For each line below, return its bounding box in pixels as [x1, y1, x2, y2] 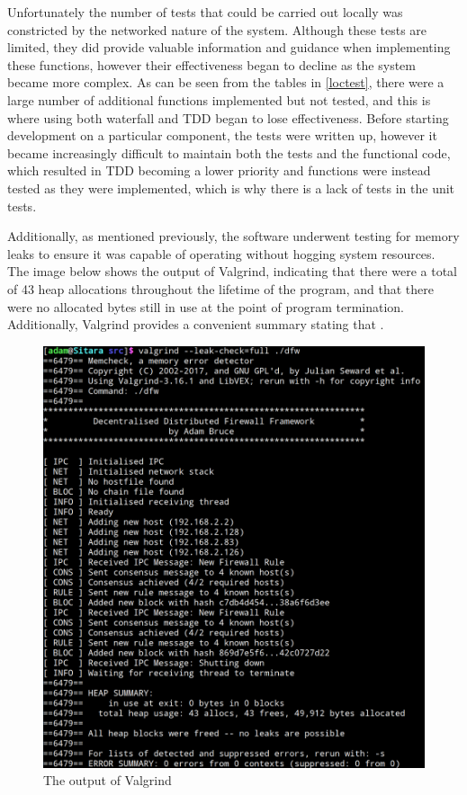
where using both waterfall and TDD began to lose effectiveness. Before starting [7, 108, 449, 127]
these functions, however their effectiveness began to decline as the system [7, 55, 416, 74]
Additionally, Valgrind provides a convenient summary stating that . [7, 315, 384, 334]
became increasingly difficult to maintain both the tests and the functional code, [7, 143, 451, 162]
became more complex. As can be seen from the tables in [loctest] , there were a [7, 73, 445, 92]
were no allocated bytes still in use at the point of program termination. [7, 297, 404, 316]
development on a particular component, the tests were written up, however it [7, 126, 437, 145]
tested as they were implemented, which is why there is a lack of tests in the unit [7, 178, 455, 197]
